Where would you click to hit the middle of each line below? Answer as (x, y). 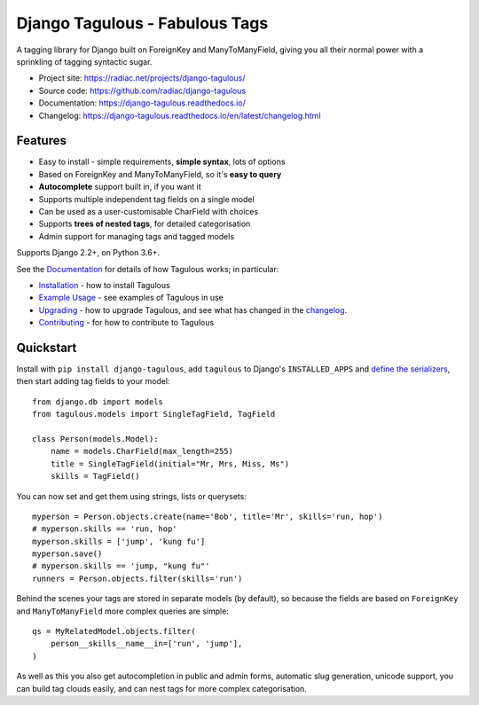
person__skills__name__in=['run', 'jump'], (146, 644)
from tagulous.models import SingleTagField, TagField (154, 414)
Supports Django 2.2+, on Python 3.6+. (88, 253)
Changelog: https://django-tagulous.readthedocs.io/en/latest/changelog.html (180, 115)
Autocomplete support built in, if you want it (120, 187)
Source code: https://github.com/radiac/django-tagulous (142, 90)
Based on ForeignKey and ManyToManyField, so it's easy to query (160, 174)
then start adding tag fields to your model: (93, 381)
